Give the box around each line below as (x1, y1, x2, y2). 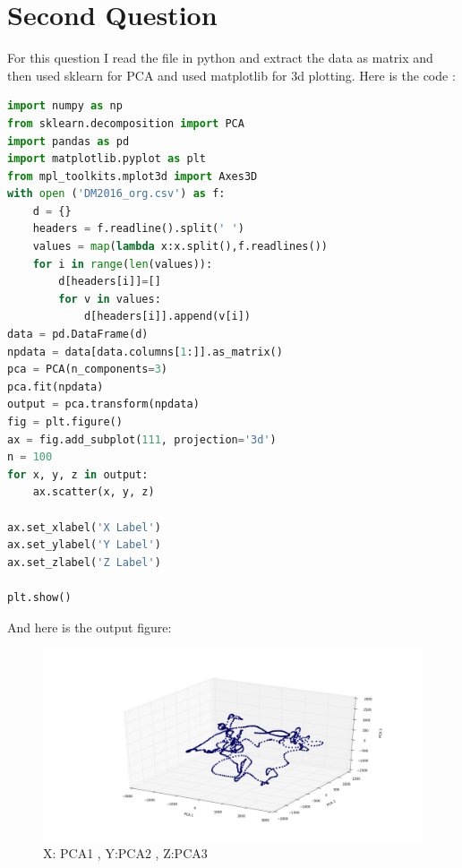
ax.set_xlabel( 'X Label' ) (7, 520, 161, 534)
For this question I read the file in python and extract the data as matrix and (7, 48, 433, 67)
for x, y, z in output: (7, 468, 149, 481)
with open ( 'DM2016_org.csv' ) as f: (7, 187, 226, 201)
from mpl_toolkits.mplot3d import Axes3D (7, 169, 258, 183)
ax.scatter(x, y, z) (32, 486, 155, 499)
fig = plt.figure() (7, 416, 123, 428)
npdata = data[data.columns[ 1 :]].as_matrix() (7, 345, 283, 358)
